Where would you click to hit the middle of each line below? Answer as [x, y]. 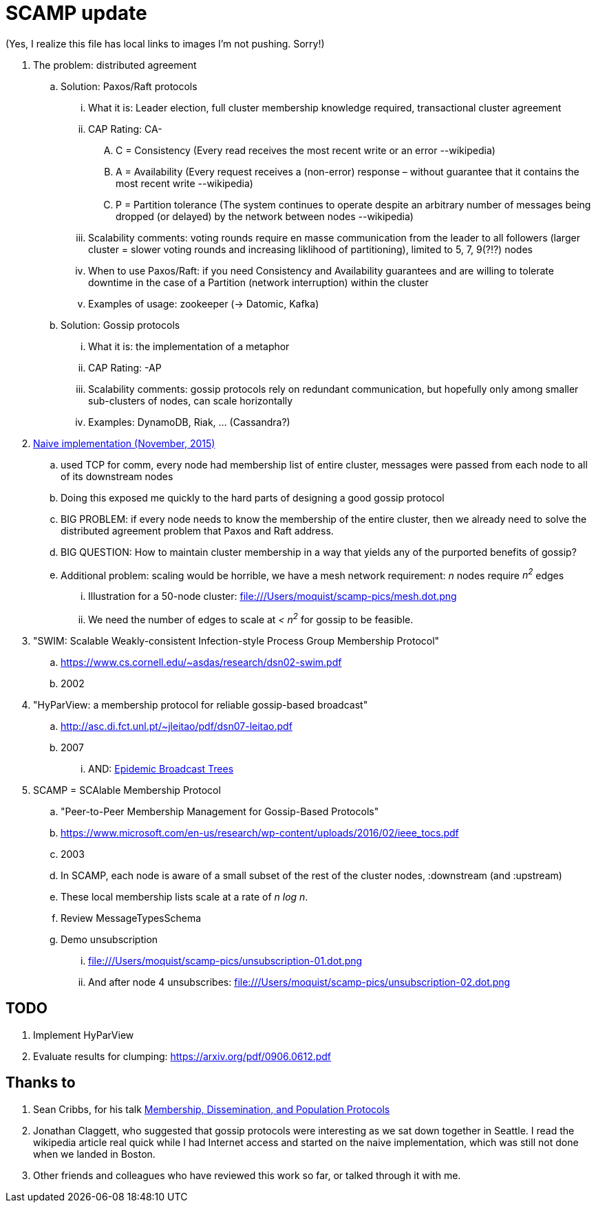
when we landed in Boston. [94, 1154]
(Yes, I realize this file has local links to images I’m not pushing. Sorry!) [165, 43]
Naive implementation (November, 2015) [124, 443]
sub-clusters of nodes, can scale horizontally [191, 400]
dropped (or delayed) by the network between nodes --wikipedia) [265, 216]
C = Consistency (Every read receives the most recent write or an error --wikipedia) [306, 150]
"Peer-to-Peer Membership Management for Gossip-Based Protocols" [220, 812]
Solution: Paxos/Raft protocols [129, 86]
